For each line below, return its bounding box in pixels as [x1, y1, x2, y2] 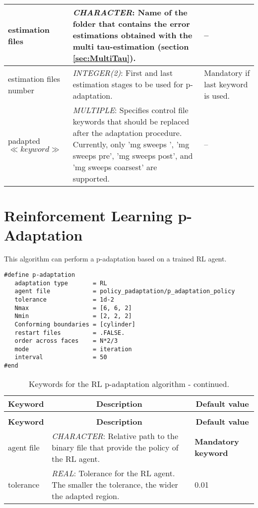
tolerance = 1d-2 [14, 296, 114, 303]
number [8, 84, 34, 96]
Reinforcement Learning [4, 205, 173, 226]
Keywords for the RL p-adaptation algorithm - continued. [29, 378, 229, 389]
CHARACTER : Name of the [72, 6, 188, 18]
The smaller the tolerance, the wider [52, 478, 178, 490]
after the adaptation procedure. [72, 127, 182, 138]
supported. [72, 173, 110, 184]
